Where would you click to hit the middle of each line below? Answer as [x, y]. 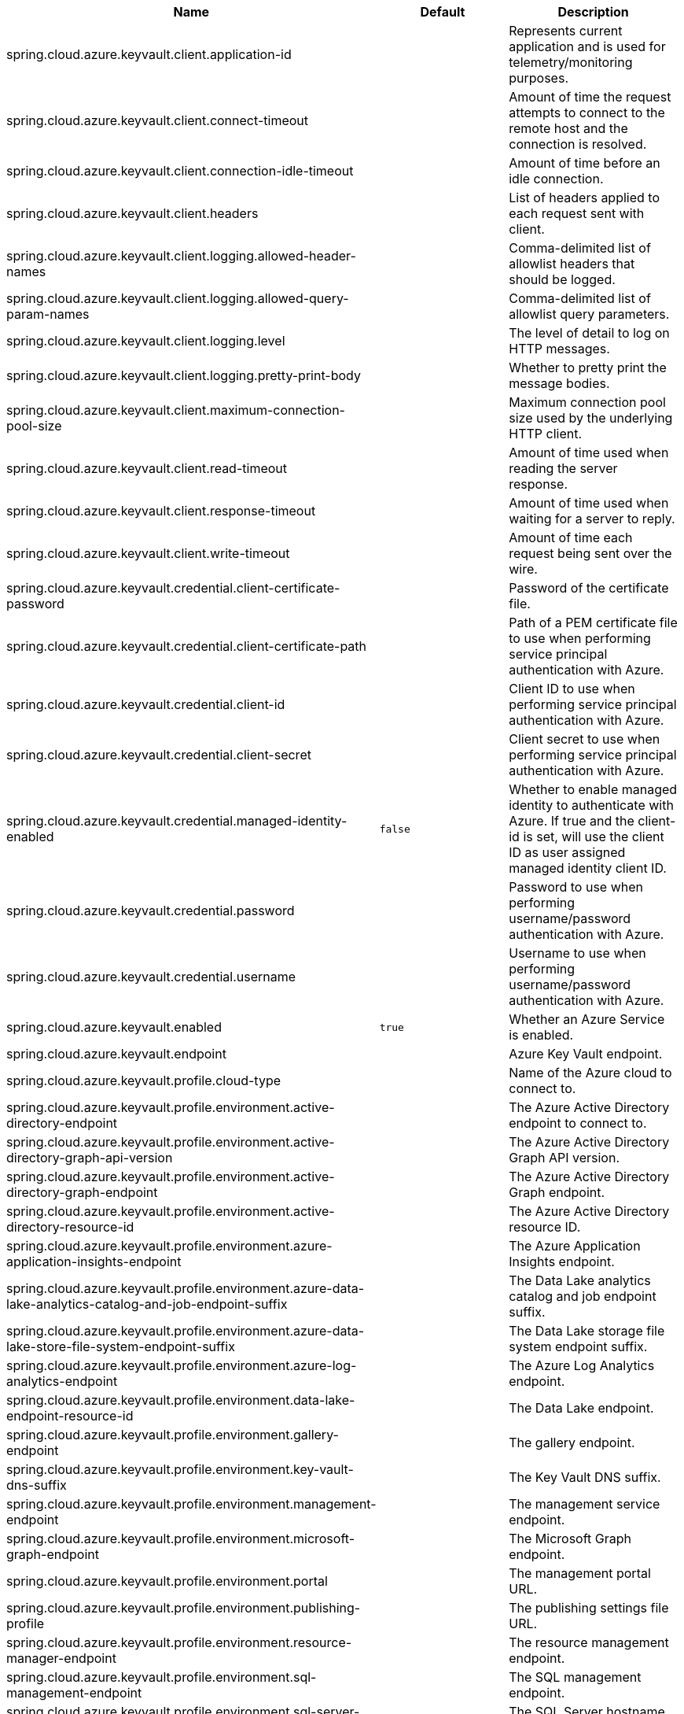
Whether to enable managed [593, 789]
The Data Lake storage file [587, 1331]
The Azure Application [575, 1246]
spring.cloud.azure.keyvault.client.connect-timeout [158, 120]
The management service [585, 1504]
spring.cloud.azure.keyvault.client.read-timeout [147, 468]
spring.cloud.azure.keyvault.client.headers [132, 213]
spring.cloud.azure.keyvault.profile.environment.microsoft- [181, 1539]
